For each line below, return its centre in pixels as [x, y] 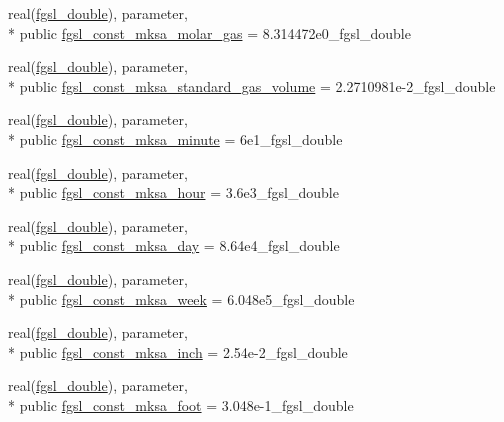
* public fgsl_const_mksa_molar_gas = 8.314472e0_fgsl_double [209, 32]
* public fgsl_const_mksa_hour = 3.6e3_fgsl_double [173, 192]
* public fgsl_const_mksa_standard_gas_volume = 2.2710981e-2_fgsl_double [252, 85]
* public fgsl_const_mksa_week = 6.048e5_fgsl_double [181, 298]
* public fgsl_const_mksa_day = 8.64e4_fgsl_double [174, 245]
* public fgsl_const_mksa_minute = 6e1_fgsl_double [175, 138]
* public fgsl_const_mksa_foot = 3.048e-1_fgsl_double [181, 404]
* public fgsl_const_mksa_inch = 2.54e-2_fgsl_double [178, 351]
